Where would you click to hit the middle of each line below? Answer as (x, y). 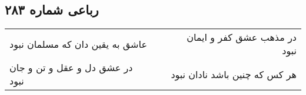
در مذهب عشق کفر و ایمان (242, 37)
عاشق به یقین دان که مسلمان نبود (78, 44)
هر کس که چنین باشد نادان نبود (234, 74)
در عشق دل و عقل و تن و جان (71, 68)
